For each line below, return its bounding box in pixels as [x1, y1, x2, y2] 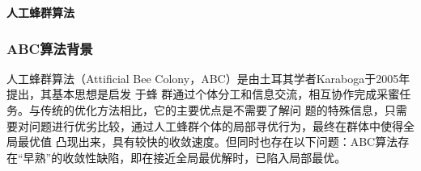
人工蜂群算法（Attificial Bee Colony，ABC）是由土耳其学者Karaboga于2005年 [6, 69, 410, 86]
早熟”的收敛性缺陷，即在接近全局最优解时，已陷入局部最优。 [23, 148, 347, 165]
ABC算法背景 [6, 38, 93, 58]
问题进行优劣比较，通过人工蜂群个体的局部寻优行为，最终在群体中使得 [28, 117, 403, 134]
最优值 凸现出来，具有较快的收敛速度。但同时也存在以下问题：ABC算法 [17, 133, 398, 150]
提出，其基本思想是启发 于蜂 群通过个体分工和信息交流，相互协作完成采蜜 [6, 85, 400, 102]
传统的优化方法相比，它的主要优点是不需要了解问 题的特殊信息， [40, 102, 385, 118]
